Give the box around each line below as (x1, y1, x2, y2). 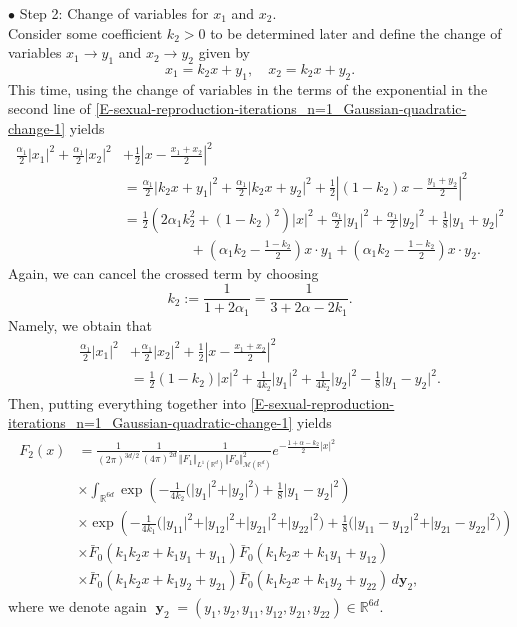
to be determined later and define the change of (210, 22, 502, 43)
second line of (8, 98, 91, 119)
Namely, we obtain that (8, 314, 152, 335)
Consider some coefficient (8, 22, 163, 43)
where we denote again (8, 596, 147, 617)
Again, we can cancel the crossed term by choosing (8, 262, 319, 283)
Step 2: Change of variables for (19, 3, 209, 23)
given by (198, 42, 250, 63)
